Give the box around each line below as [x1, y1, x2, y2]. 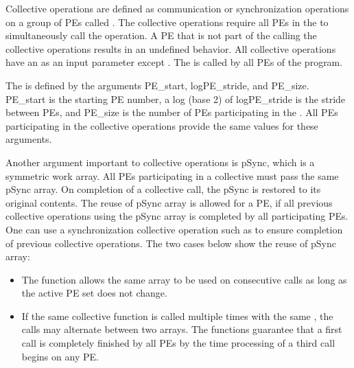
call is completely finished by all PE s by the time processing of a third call [21, 336, 335, 350]
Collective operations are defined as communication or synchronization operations [5, 1, 349, 15]
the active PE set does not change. [21, 286, 167, 300]
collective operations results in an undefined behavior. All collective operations [5, 41, 336, 56]
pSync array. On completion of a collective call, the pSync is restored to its [5, 182, 321, 196]
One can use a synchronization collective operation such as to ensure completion [5, 222, 343, 236]
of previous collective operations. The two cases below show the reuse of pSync [5, 235, 336, 250]
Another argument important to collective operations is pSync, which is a [5, 154, 315, 169]
